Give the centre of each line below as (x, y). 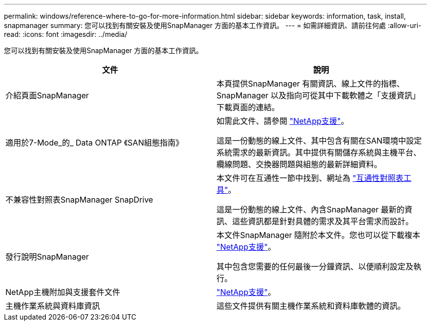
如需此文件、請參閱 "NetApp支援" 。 (283, 121)
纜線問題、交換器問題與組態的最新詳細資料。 (299, 164)
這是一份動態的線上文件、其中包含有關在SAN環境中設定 (319, 141)
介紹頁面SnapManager (47, 95)
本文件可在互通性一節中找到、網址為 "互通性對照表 (310, 178)
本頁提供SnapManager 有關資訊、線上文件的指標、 (311, 84)
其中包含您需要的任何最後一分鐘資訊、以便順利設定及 (315, 266)
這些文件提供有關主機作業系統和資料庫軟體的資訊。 (311, 306)
